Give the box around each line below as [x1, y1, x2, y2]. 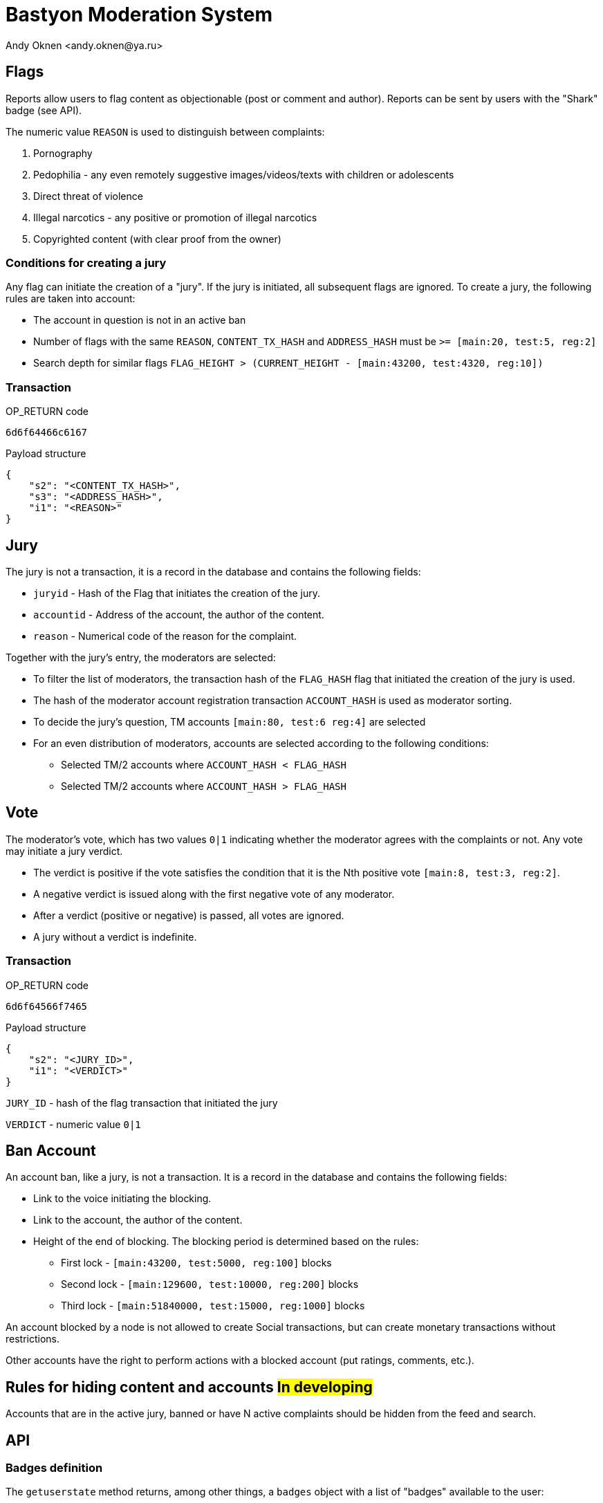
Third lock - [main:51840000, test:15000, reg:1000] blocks [61, 1300, 365, 1312]
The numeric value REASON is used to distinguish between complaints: [6, 125, 325, 138]
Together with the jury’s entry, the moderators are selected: [6, 651, 276, 663]
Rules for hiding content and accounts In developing [6, 1378, 373, 1396]
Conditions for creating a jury [6, 255, 167, 270]
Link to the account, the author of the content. [33, 1214, 243, 1226]
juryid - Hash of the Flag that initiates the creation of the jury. [33, 587, 320, 599]
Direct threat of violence [33, 190, 143, 202]
